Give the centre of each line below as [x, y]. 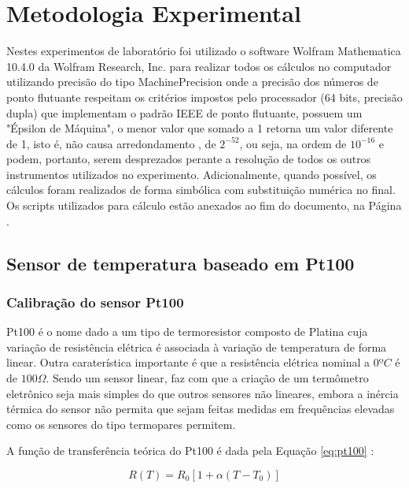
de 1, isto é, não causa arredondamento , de [111, 143]
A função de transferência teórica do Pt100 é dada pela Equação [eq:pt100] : [190, 451]
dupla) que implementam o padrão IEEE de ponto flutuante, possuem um [184, 112]
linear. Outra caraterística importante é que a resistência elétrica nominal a [188, 362]
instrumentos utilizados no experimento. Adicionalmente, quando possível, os [192, 174]
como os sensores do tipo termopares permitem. [121, 424]
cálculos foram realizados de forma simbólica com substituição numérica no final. [201, 190]
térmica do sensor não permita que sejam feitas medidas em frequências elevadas [201, 409]
